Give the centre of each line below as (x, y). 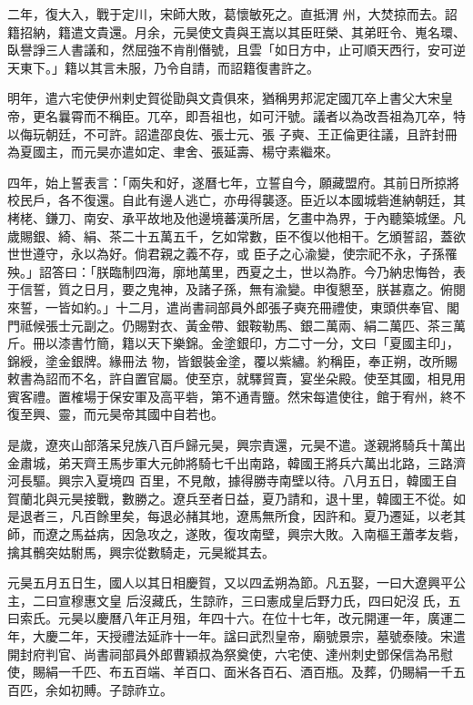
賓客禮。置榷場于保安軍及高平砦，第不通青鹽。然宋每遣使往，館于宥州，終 (230, 396)
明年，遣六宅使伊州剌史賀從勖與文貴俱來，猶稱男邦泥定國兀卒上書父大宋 (224, 98)
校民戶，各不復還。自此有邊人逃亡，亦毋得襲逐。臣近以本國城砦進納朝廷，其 (236, 200)
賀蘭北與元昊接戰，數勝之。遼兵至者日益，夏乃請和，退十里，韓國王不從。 (230, 498)
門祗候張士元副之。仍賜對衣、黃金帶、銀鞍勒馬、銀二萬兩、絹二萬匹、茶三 (230, 325)
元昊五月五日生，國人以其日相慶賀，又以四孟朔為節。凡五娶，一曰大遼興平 (230, 582)
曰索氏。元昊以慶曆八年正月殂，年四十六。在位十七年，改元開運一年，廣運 (230, 618)
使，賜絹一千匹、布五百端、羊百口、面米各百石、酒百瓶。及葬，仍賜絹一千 (230, 672)
